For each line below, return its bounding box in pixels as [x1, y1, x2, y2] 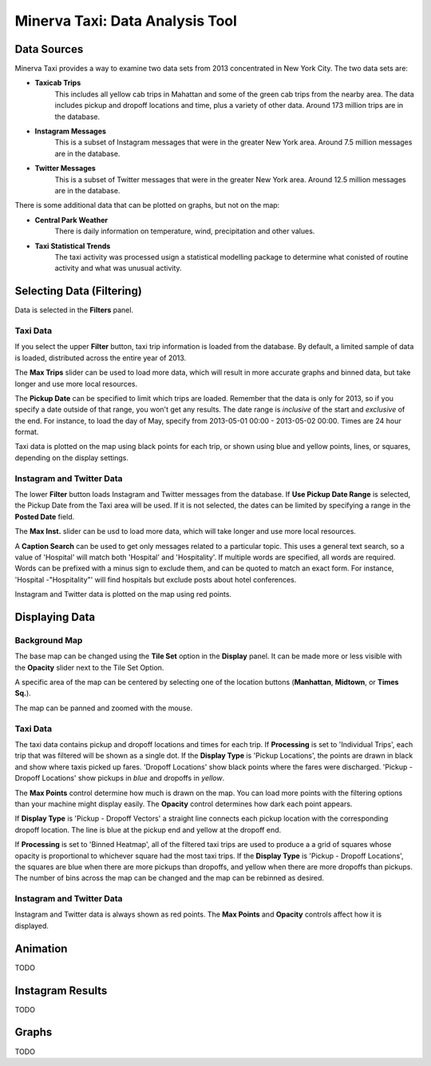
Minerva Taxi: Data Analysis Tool [14, 12, 237, 30]
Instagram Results [14, 984, 108, 997]
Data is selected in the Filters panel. [14, 305, 134, 315]
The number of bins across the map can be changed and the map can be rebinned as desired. [14, 873, 325, 883]
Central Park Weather [34, 215, 109, 225]
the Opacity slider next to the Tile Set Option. [14, 662, 164, 672]
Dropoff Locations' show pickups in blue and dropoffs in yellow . [14, 774, 225, 783]
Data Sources [14, 42, 84, 56]
